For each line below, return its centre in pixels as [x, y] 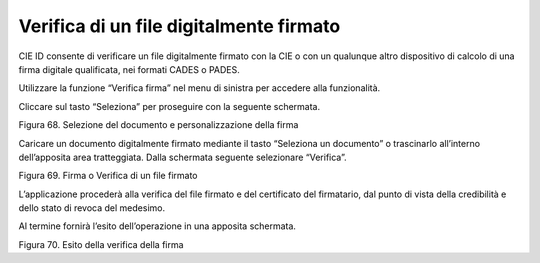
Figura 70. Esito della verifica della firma [101, 244]
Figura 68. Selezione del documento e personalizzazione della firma [158, 125]
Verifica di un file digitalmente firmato [179, 26]
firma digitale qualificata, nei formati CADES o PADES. [129, 69]
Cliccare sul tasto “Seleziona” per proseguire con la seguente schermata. [169, 106]
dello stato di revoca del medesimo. [91, 208]
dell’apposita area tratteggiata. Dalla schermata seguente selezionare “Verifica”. [182, 157]
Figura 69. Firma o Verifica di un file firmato [108, 176]
